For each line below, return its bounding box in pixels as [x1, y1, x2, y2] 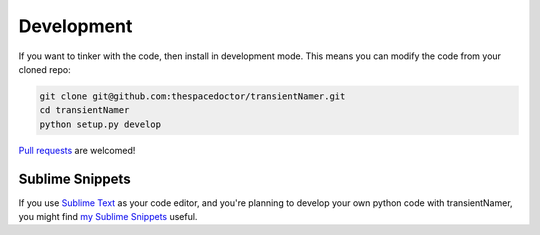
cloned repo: [18, 63, 71, 75]
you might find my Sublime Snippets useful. [18, 210, 198, 222]
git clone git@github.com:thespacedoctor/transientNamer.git [39, 90, 346, 102]
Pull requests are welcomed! [18, 144, 136, 156]
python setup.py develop [39, 118, 162, 130]
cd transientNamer [39, 105, 130, 116]
